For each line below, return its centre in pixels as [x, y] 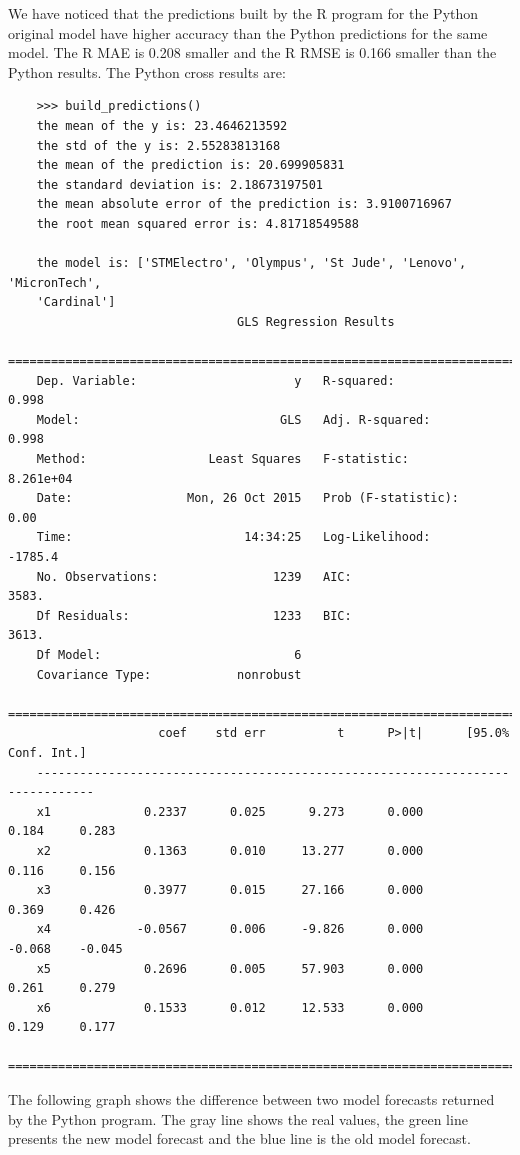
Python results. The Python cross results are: [147, 71]
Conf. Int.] [47, 752]
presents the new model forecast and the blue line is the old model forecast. [239, 1138]
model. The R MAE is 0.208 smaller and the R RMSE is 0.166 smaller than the [252, 52]
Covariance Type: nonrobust [169, 674]
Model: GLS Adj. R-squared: [233, 419]
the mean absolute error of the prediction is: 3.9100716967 [244, 204]
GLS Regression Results [316, 321]
